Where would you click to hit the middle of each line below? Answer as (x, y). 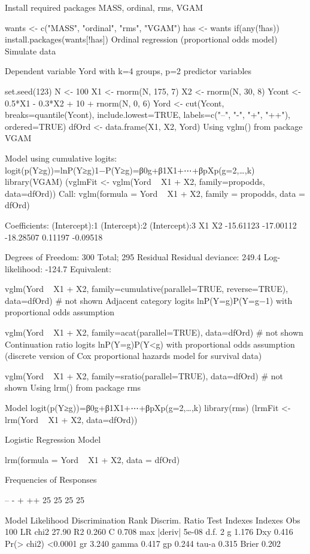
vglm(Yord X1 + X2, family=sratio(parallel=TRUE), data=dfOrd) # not (144, 375)
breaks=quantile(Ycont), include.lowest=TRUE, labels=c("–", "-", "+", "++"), (148, 115)
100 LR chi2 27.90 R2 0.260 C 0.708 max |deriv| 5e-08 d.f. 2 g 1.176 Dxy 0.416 (149, 532)
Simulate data (31, 51)
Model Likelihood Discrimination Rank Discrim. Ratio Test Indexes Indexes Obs (153, 520)
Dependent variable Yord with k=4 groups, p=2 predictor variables (128, 71)
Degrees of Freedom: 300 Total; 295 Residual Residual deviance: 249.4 (133, 257)
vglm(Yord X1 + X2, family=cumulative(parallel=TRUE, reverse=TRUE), (147, 289)
